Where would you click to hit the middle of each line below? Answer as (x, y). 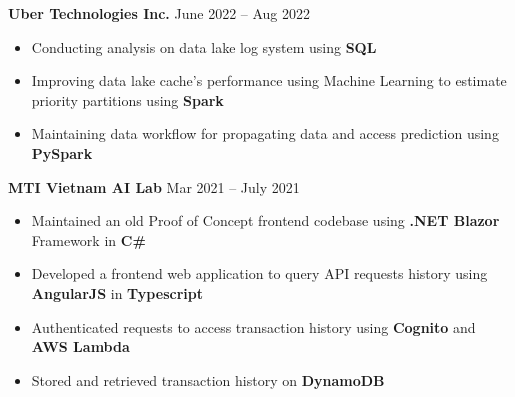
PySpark (62, 152)
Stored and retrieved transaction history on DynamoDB (208, 379)
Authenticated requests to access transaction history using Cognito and (253, 326)
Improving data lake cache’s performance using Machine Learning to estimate (269, 80)
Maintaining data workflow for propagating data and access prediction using (265, 133)
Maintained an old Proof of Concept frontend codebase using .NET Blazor (265, 220)
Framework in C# (88, 239)
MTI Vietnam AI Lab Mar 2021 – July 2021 (154, 186)
